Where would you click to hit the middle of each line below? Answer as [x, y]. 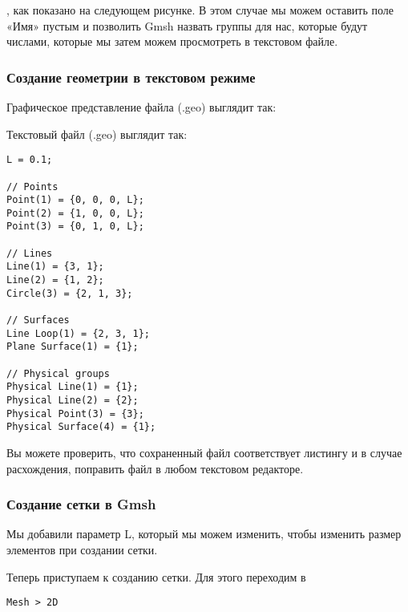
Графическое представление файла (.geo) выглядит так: [141, 107]
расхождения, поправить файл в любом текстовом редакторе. [155, 468]
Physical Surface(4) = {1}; [81, 427]
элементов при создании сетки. [82, 549]
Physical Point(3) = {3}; [75, 413]
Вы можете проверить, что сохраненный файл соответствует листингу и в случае [204, 452]
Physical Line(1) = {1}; [73, 387]
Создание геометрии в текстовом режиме [131, 77]
